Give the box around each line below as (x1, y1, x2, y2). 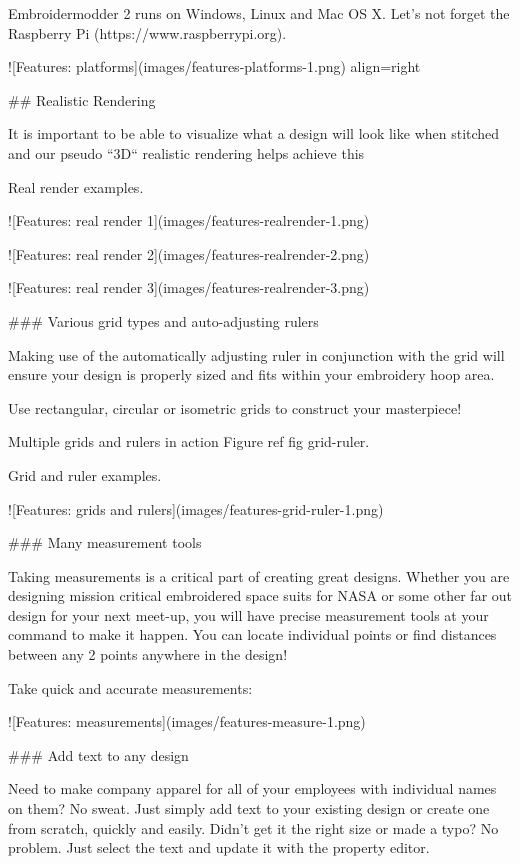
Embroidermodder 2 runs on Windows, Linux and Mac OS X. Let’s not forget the (8, 3, 510, 23)
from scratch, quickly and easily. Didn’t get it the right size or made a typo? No (8, 817, 499, 838)
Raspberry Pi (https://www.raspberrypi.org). (8, 22, 287, 43)
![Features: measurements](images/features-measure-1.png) (8, 711, 366, 732)
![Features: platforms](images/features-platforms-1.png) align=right (8, 56, 421, 77)
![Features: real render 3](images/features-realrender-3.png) (8, 277, 370, 298)
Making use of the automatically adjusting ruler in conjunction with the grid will (8, 344, 505, 365)
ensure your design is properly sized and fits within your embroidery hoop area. (8, 364, 495, 385)
